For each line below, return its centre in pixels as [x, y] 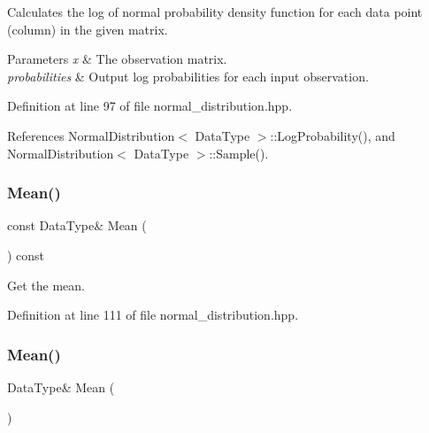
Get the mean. [46, 285]
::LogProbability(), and [333, 135]
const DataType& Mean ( [77, 225]
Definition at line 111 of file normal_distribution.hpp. [153, 315]
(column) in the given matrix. [88, 29]
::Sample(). [239, 153]
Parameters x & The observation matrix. [117, 59]
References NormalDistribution [91, 135]
